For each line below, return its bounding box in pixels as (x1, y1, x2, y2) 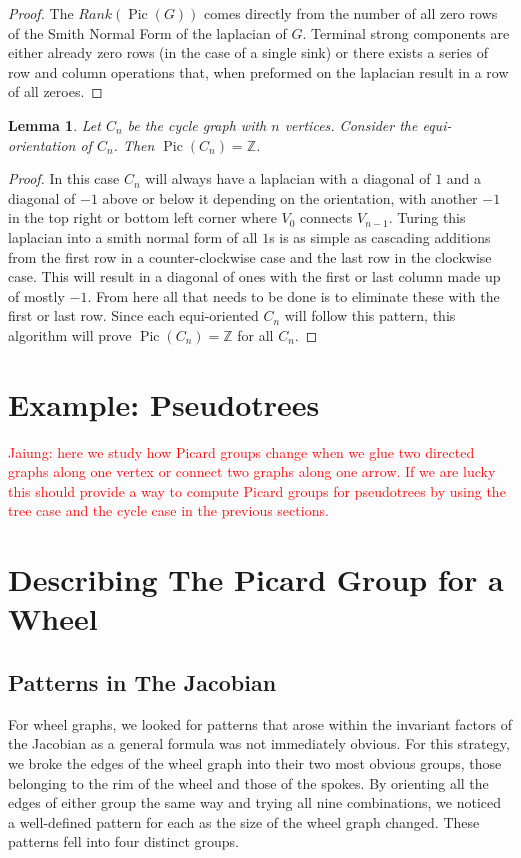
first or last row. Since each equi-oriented (8, 305, 259, 326)
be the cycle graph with (127, 114, 267, 135)
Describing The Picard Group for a (8, 559, 504, 600)
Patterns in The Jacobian (8, 666, 277, 697)
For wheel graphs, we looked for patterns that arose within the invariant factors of (8, 713, 513, 734)
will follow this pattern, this (284, 305, 456, 326)
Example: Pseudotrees (8, 383, 320, 424)
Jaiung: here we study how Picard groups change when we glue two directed (8, 441, 475, 462)
